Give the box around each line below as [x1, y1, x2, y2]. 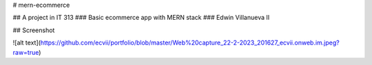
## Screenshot [12, 26, 55, 34]
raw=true [12, 48, 39, 56]
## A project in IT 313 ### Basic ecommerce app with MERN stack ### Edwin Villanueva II [12, 14, 270, 22]
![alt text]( [12, 38, 41, 47]
